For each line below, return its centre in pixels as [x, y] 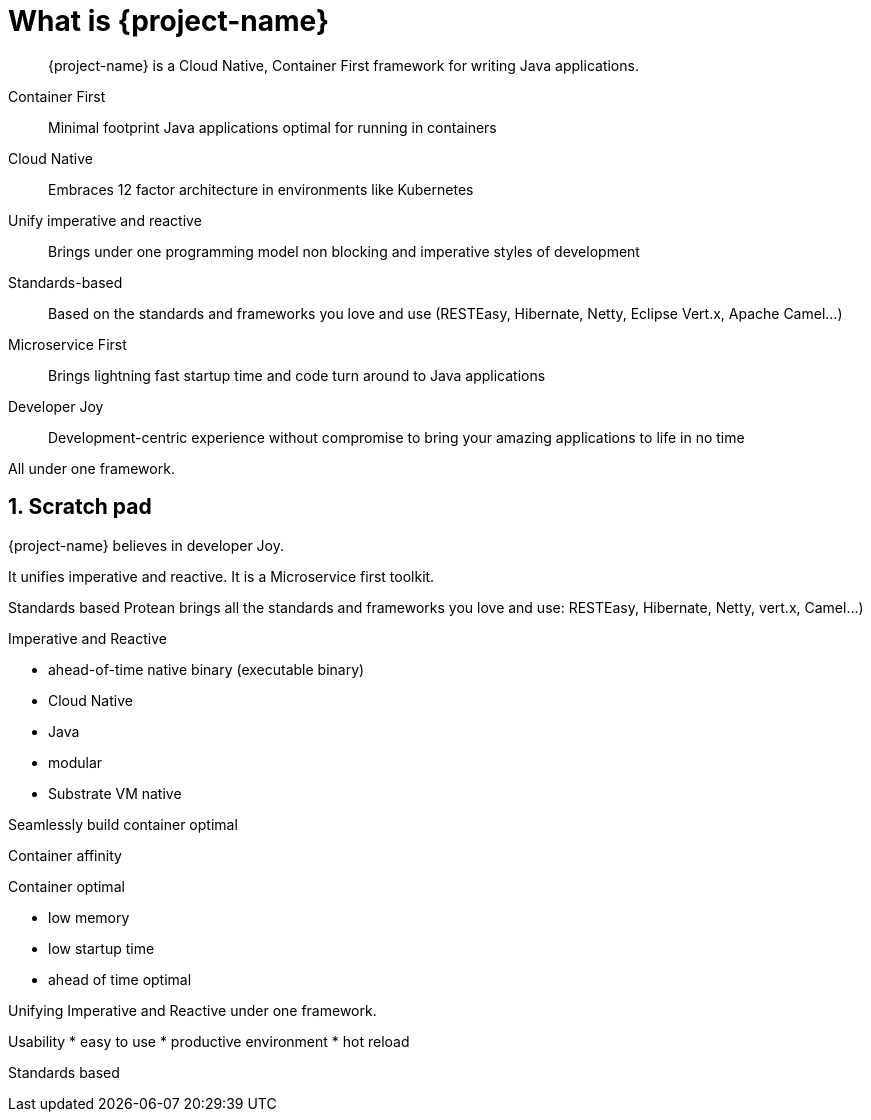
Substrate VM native [115, 793]
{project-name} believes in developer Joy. [146, 545]
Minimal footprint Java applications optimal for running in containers [272, 127]
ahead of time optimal [120, 979]
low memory [89, 917]
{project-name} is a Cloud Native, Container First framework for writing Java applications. [343, 65]
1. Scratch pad [80, 507]
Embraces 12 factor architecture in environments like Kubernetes [261, 189]
